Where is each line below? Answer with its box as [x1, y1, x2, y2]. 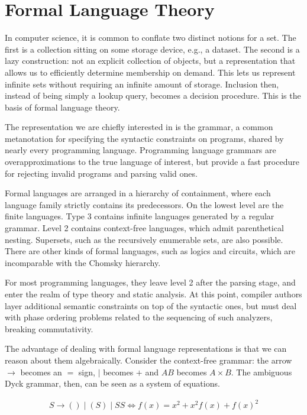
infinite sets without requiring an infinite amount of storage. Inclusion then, [5, 77, 279, 90]
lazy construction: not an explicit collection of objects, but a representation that [5, 54, 296, 67]
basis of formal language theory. [5, 100, 120, 113]
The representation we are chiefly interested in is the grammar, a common [5, 121, 273, 133]
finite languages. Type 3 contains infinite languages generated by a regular [5, 210, 274, 222]
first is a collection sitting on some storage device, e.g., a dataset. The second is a [5, 43, 300, 55]
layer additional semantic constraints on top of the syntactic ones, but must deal [5, 299, 297, 312]
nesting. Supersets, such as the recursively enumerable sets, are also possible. [5, 233, 283, 245]
